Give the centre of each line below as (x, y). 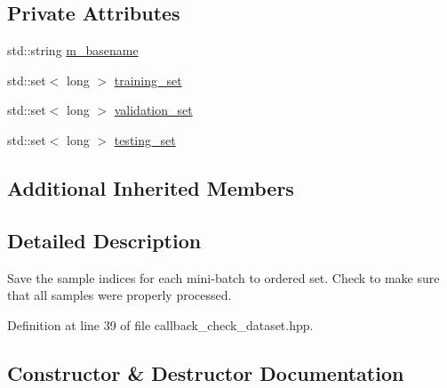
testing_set (145, 139)
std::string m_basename (73, 50)
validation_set (153, 110)
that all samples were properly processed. (120, 295)
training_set (148, 80)
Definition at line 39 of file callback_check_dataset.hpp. (160, 324)
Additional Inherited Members (151, 187)
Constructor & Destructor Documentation (206, 372)
